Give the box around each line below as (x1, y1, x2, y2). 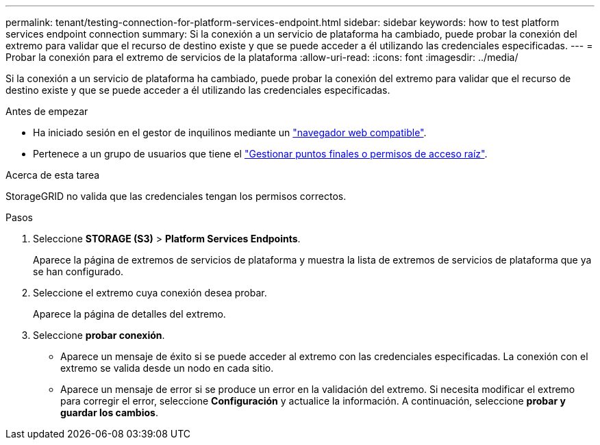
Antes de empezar (5, 105, 88, 117)
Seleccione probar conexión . (33, 329, 165, 341)
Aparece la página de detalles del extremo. (33, 308, 226, 320)
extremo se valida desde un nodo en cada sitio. (60, 362, 274, 374)
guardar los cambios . (60, 407, 158, 418)
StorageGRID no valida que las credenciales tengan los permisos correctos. (5, 190, 347, 202)
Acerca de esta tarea (5, 169, 100, 181)
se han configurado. (33, 266, 124, 277)
